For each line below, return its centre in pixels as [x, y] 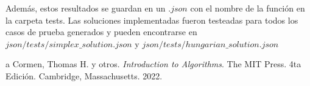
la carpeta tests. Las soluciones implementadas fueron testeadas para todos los [152, 20]
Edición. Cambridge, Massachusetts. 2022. [84, 75]
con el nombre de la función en [248, 8]
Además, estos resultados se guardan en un [86, 8]
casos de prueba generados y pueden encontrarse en [101, 32]
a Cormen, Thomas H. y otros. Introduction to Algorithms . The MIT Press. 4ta [153, 64]
